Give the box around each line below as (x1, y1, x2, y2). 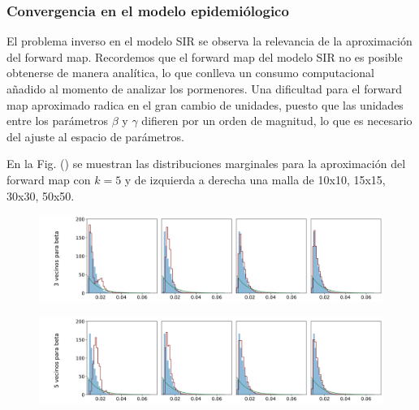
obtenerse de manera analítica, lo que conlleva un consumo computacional (6, 64, 374, 81)
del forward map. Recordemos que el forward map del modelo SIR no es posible (6, 48, 403, 65)
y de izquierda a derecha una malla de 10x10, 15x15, (124, 170, 386, 188)
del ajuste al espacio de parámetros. (6, 127, 184, 145)
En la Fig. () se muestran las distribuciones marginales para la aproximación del (6, 155, 406, 172)
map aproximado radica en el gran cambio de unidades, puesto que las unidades (6, 96, 404, 113)
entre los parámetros (6, 112, 109, 129)
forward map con (6, 170, 91, 188)
